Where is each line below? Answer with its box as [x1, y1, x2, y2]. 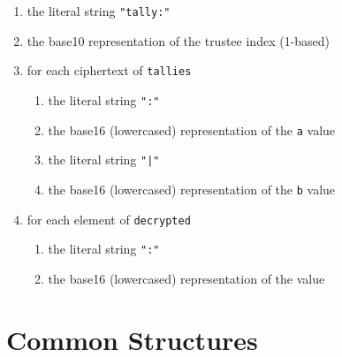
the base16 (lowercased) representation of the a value [48, 120, 336, 139]
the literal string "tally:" [27, 2, 171, 19]
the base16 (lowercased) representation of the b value [48, 179, 336, 198]
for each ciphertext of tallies [27, 61, 192, 80]
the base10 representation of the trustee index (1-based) [27, 31, 331, 49]
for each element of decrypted [27, 209, 191, 228]
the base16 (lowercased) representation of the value [48, 269, 325, 287]
